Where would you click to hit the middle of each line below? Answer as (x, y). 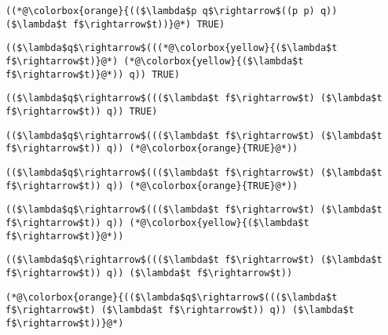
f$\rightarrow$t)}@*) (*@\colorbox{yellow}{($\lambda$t (155, 61)
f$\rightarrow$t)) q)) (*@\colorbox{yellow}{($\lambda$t (157, 222)
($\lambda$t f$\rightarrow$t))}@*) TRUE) (115, 24)
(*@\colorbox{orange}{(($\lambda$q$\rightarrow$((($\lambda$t (172, 297)
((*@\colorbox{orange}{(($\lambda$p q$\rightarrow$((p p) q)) (172, 11)
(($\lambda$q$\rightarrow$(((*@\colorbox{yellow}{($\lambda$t (172, 48)
